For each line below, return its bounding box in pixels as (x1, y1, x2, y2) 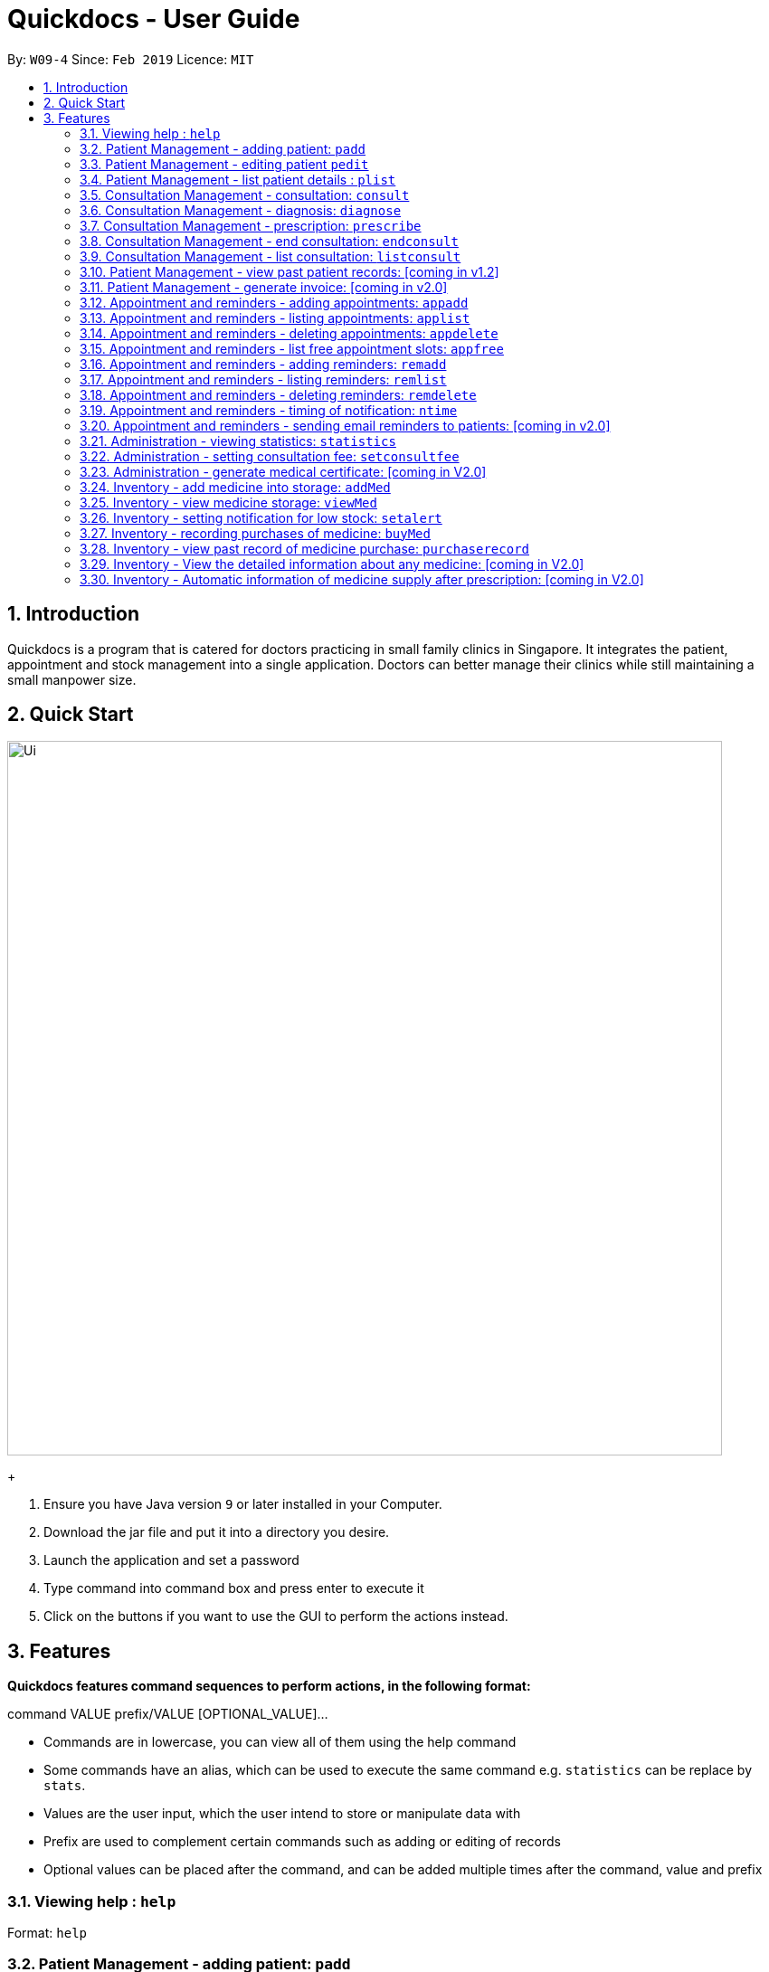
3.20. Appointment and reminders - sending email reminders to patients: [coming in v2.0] (80, 417, 611, 433)
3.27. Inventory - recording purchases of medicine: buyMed (80, 525, 431, 541)
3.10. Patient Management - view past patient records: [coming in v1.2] (80, 263, 499, 280)
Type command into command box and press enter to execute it (43, 1580, 424, 1597)
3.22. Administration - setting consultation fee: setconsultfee (80, 448, 460, 464)
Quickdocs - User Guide (7, 4, 300, 34)
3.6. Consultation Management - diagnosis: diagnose (80, 202, 402, 218)
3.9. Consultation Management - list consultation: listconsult (80, 248, 461, 264)
